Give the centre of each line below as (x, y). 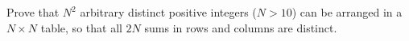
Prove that (33, 12)
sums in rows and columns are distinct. (241, 27)
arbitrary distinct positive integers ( (168, 12)
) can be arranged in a (347, 12)
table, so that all (81, 27)
